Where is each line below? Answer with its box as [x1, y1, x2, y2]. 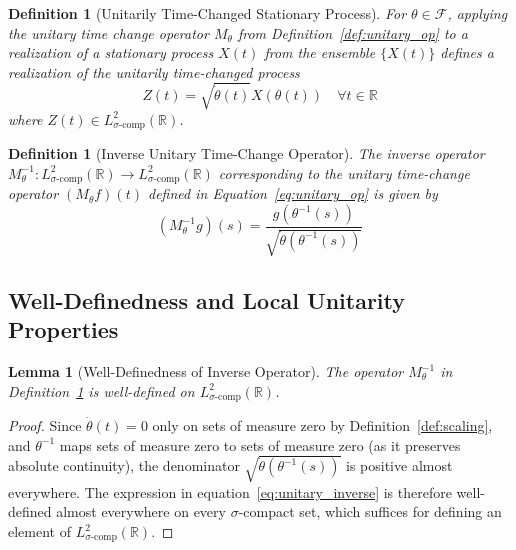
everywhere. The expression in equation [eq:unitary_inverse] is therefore [8, 481, 452, 502]
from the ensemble [264, 42, 376, 63]
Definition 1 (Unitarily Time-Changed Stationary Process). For [8, 3, 407, 23]
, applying [447, 3, 508, 23]
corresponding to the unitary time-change [218, 162, 470, 183]
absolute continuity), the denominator [8, 455, 240, 476]
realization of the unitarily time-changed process [8, 61, 300, 82]
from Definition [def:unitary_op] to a [237, 22, 468, 43]
